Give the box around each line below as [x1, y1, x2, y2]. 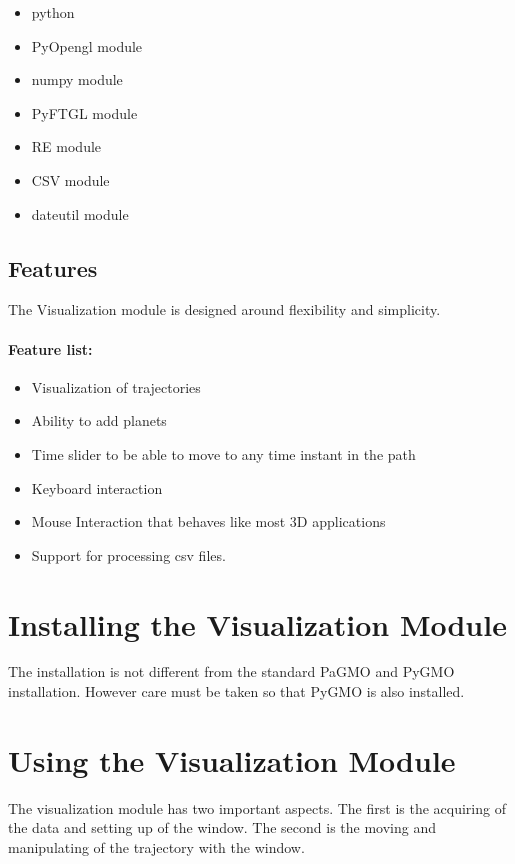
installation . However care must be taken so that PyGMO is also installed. [8, 681, 465, 702]
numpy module [31, 69, 123, 90]
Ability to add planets [31, 410, 167, 431]
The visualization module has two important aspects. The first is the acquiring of [8, 797, 506, 818]
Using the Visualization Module [8, 739, 456, 780]
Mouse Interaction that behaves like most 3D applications [31, 511, 386, 532]
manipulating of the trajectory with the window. [8, 836, 305, 857]
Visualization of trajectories [31, 376, 201, 397]
